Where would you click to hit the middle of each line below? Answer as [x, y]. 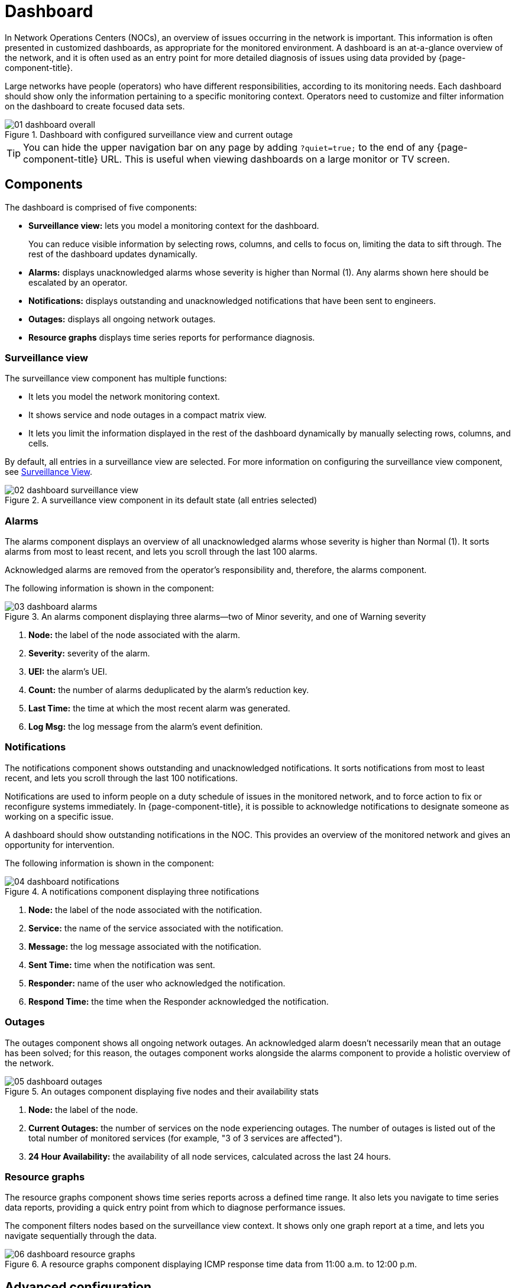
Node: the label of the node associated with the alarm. [135, 635]
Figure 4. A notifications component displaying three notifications [132, 891]
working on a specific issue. [59, 816]
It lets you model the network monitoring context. [124, 397]
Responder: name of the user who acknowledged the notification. [157, 983]
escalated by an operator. [78, 282]
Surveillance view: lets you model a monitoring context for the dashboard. [174, 225]
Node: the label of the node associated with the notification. [145, 910]
